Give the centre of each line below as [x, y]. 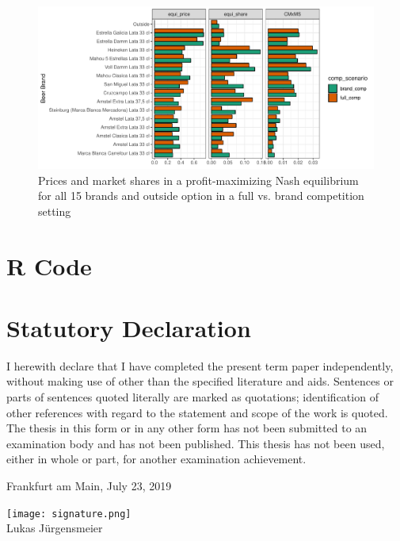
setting [55, 211]
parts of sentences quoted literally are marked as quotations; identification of [192, 397]
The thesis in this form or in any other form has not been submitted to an [187, 428]
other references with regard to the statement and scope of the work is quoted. [197, 412]
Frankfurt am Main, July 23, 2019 [89, 485]
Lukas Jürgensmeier [55, 528]
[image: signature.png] [69, 514]
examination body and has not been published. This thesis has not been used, [196, 443]
